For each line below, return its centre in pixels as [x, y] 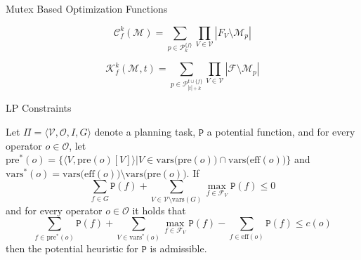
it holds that [159, 210]
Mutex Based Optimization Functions [87, 8]
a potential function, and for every [281, 131]
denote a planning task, [145, 131]
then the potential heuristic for [72, 248]
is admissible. [178, 248]
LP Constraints [39, 108]
